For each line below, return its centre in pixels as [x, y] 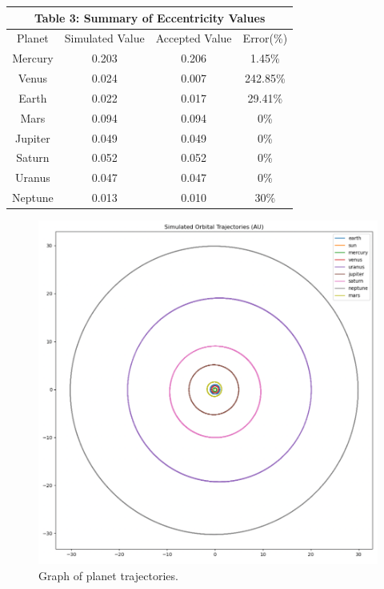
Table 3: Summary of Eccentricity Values [150, 17]
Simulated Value [104, 38]
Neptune [33, 198]
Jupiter [32, 137]
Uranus [33, 178]
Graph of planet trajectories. [108, 575]
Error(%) [265, 38]
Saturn [33, 157]
